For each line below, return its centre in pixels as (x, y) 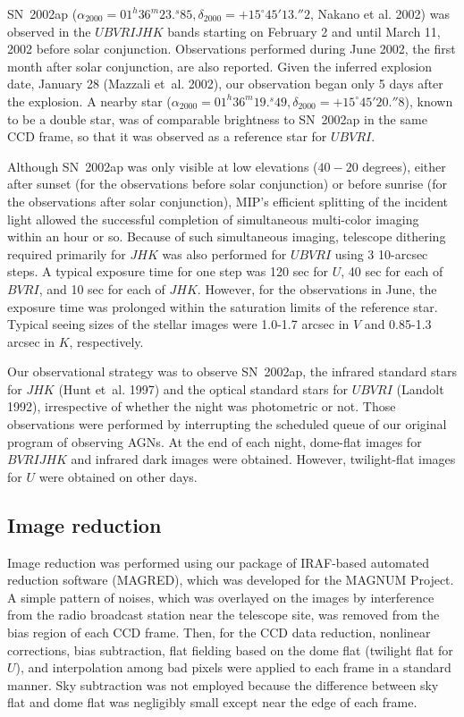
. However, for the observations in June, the (317, 288)
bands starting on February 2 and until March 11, (304, 31)
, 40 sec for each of (392, 271)
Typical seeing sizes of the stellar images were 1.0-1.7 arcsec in (178, 324)
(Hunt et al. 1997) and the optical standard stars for (203, 388)
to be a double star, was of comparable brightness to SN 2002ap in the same (217, 118)
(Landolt (420, 388)
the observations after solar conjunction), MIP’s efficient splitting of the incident (228, 201)
